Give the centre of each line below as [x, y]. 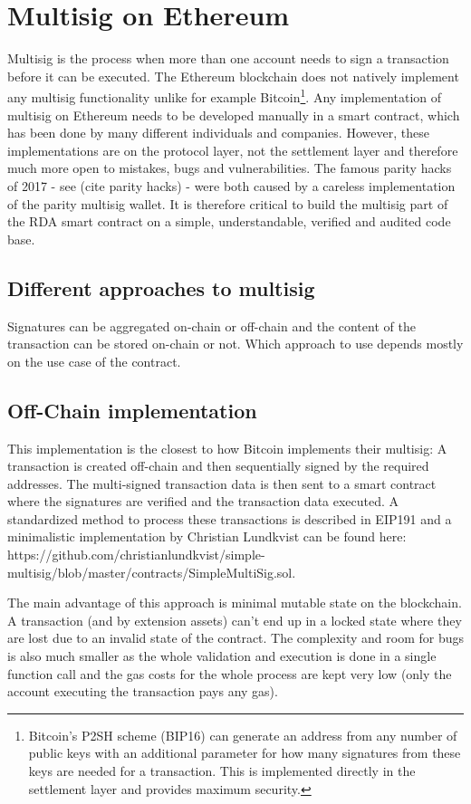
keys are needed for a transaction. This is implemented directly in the [222, 770]
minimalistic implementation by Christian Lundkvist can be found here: [207, 536]
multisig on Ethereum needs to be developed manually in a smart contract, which [234, 115]
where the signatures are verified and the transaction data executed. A [203, 501]
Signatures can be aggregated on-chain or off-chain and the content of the [211, 325]
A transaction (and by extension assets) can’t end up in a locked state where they [235, 620]
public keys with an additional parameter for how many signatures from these [245, 753]
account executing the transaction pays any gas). [143, 691]
